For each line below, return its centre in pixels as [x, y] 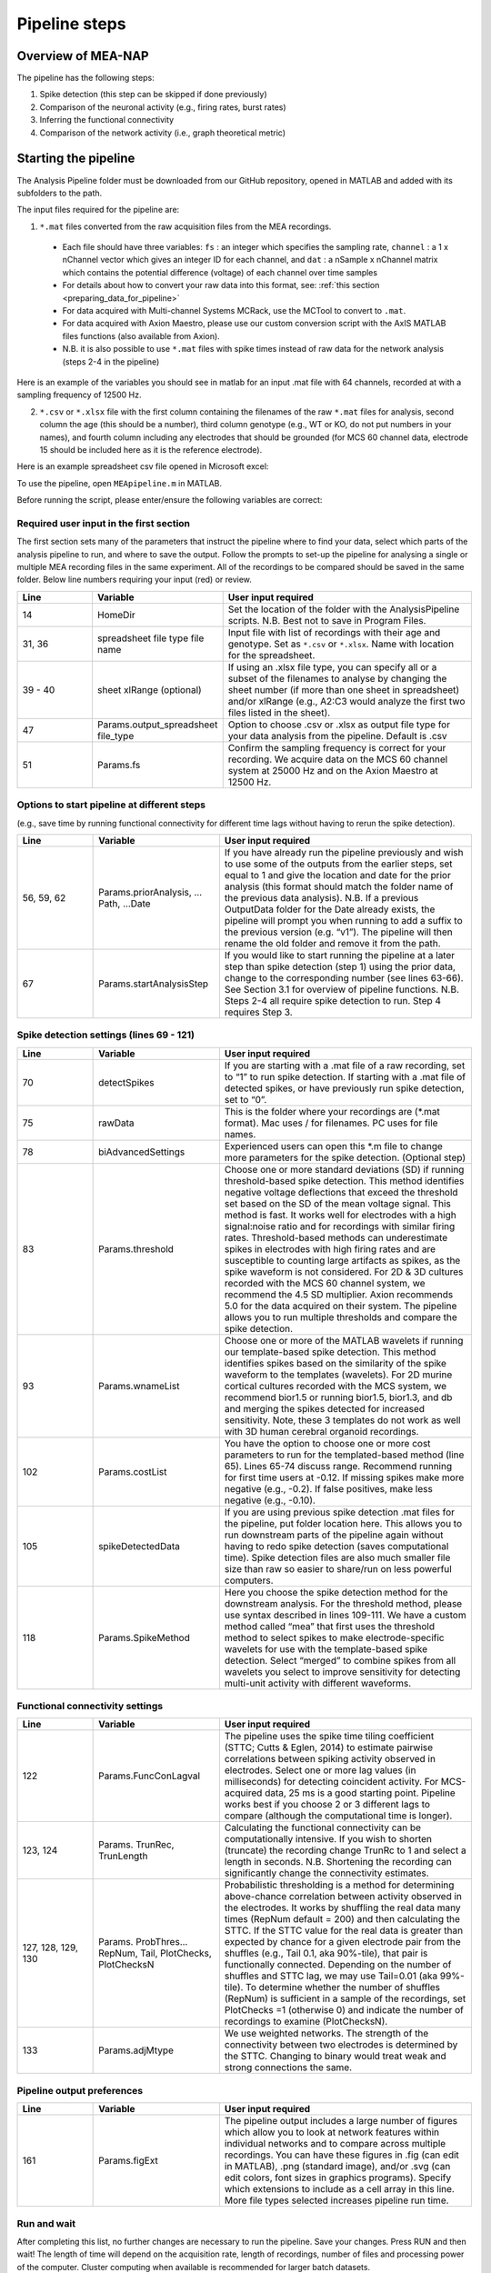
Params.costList [133, 1471]
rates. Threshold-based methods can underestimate [336, 1237]
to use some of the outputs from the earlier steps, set [339, 864]
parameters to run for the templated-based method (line [344, 1455]
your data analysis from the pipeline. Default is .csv [337, 736]
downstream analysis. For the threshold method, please [343, 1603]
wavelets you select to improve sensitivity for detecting [342, 1671]
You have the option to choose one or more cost [327, 1443]
